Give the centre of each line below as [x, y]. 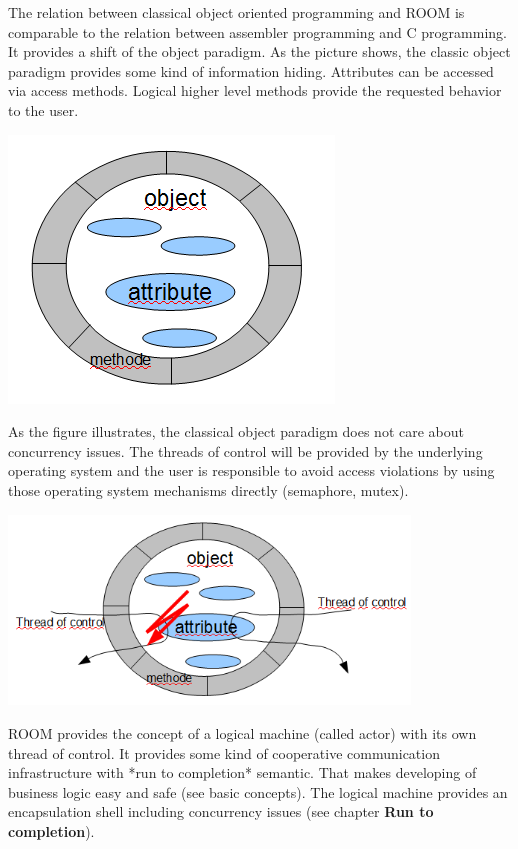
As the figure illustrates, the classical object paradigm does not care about [236, 431]
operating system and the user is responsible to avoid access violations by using [251, 470]
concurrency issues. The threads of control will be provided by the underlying [245, 450]
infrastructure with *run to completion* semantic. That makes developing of [242, 772]
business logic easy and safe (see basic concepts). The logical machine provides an [258, 791]
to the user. [43, 109]
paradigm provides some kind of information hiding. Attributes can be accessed [251, 70]
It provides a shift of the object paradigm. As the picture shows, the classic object [259, 51]
